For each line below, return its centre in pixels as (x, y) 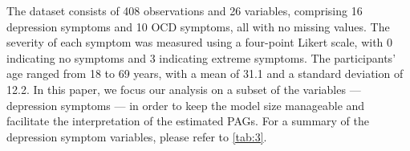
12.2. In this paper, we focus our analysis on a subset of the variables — (184, 89)
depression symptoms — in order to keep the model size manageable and (186, 105)
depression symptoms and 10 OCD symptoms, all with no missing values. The (198, 26)
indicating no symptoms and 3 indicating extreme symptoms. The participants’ (201, 57)
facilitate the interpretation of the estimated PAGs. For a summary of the (188, 121)
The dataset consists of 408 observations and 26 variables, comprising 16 (185, 10)
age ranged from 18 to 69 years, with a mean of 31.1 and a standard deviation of (205, 73)
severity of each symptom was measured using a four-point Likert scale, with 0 (200, 42)
